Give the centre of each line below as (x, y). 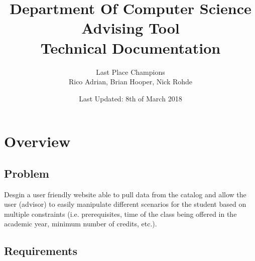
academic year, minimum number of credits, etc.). (81, 224)
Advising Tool (131, 28)
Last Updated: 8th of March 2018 (131, 98)
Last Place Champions (131, 72)
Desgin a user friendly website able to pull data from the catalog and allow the (125, 194)
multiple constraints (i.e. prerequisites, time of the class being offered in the (120, 214)
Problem (27, 173)
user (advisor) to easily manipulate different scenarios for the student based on (125, 204)
